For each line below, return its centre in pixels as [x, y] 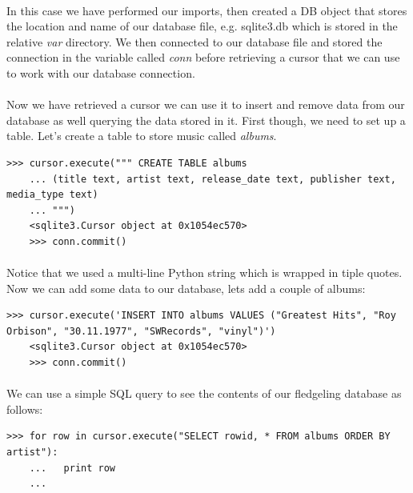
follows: [25, 409]
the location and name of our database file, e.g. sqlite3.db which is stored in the [202, 26]
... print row [72, 468]
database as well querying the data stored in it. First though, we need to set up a [206, 120]
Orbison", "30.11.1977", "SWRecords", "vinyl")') [141, 331]
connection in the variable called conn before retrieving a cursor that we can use [203, 57]
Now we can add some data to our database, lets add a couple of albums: [186, 288]
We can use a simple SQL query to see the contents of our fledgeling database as [204, 393]
